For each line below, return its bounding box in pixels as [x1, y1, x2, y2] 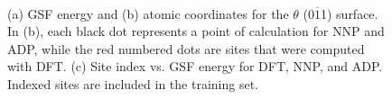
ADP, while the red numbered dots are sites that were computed [7, 39, 365, 58]
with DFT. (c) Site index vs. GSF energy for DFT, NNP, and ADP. [7, 57, 383, 76]
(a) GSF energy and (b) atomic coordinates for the [7, 4, 289, 22]
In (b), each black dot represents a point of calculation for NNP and [7, 22, 385, 40]
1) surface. [320, 4, 378, 22]
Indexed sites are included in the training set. [7, 74, 258, 93]
